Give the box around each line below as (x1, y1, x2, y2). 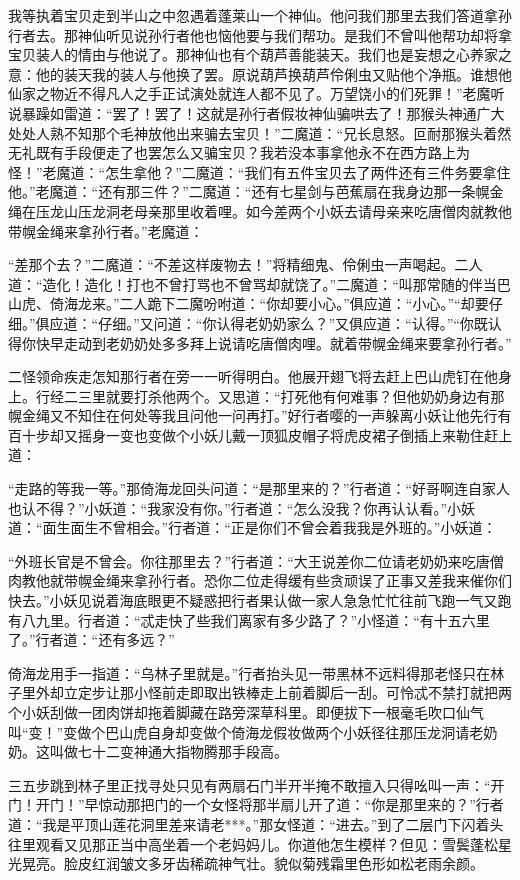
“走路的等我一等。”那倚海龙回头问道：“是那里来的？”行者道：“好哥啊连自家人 (8, 478, 511, 499)
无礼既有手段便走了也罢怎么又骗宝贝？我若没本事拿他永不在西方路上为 (8, 142, 470, 163)
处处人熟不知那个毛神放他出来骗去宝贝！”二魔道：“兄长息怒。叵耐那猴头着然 (8, 122, 512, 143)
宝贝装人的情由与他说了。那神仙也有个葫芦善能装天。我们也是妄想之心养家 (8, 44, 498, 65)
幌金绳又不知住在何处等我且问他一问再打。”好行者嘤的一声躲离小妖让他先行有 (8, 405, 512, 426)
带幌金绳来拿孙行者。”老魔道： (8, 220, 204, 241)
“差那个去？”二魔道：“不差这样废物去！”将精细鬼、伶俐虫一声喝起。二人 (8, 254, 483, 275)
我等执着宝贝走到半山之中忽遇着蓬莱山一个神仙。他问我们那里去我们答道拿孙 (8, 5, 512, 25)
